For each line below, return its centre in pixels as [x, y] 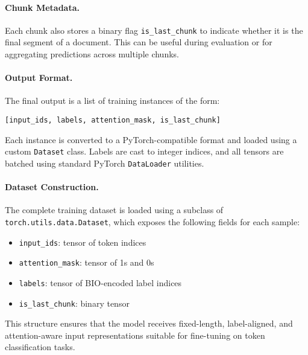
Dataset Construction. [52, 187]
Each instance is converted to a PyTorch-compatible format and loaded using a [151, 139]
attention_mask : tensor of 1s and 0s [86, 262]
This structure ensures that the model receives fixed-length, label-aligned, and [149, 323]
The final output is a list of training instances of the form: [112, 101]
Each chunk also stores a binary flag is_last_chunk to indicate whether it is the [154, 30]
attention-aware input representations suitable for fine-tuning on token [135, 335]
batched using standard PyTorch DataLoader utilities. [105, 163]
